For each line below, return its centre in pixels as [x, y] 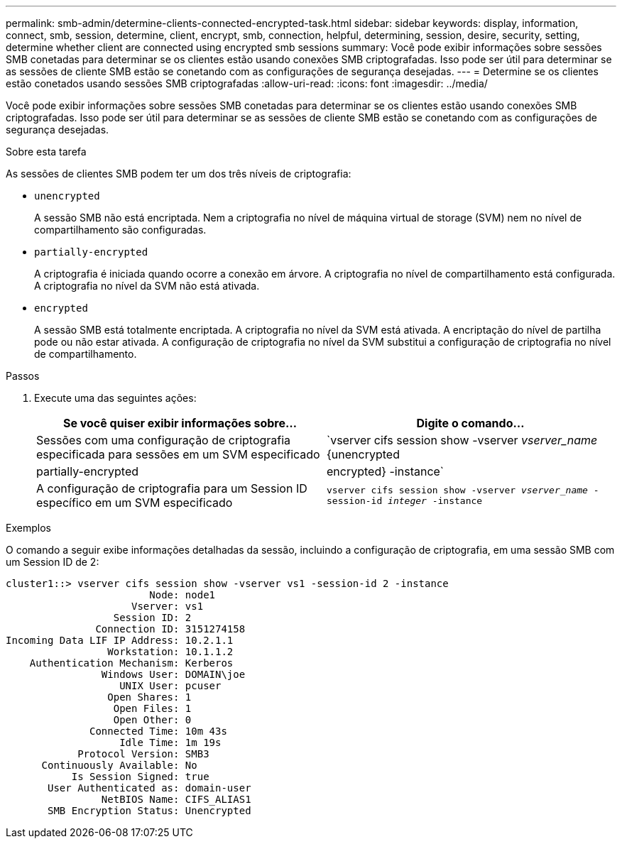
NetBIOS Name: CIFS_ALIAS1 [176, 799]
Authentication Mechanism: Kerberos [131, 663]
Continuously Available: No [119, 765]
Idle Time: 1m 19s [170, 742]
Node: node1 [182, 595]
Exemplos [28, 528]
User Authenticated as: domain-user [149, 788]
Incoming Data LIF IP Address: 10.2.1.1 [120, 640]
